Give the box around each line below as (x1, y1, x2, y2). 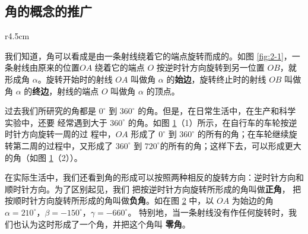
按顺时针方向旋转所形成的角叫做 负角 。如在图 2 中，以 (5, 194, 214, 207)
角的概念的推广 (5, 2, 92, 20)
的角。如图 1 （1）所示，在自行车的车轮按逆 (128, 116, 297, 128)
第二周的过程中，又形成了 (12, 139, 113, 151)
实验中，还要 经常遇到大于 (5, 116, 107, 128)
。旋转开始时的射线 (37, 72, 113, 85)
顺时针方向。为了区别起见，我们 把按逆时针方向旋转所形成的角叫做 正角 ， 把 (5, 182, 301, 195)
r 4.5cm (5, 30, 30, 42)
